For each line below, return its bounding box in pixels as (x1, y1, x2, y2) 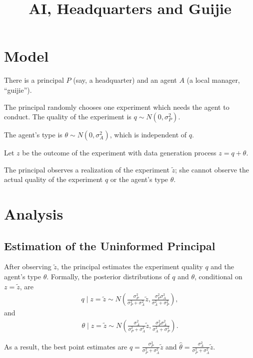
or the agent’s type (110, 174, 168, 185)
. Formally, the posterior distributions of (46, 271, 170, 282)
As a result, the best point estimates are (4, 341, 127, 351)
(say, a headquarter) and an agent (73, 75, 177, 85)
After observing (4, 261, 51, 272)
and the (210, 261, 234, 272)
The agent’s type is (4, 129, 62, 140)
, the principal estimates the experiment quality (56, 261, 203, 272)
